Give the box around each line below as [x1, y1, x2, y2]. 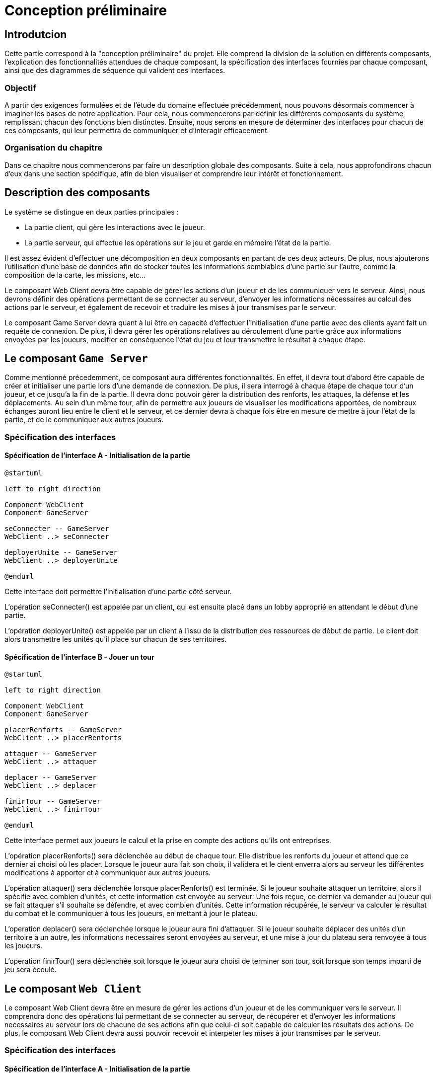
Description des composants [4, 186, 150, 199]
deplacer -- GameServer [4, 773, 97, 782]
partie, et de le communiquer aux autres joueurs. [4, 415, 164, 424]
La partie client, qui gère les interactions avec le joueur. [24, 223, 205, 231]
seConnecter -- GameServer [4, 524, 109, 533]
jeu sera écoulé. [4, 965, 57, 974]
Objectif [4, 82, 36, 93]
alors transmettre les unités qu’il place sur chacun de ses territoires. [4, 634, 227, 643]
